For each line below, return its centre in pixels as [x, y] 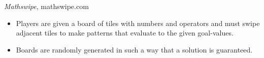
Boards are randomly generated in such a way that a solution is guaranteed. [134, 49]
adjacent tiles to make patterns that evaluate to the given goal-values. [125, 33]
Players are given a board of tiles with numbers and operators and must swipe [138, 23]
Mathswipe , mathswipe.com [46, 6]
